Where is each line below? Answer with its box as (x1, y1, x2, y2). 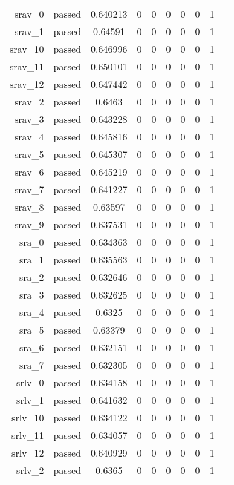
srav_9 (15, 217, 44, 231)
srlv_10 (11, 411, 44, 424)
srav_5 (15, 147, 44, 161)
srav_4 (15, 130, 44, 144)
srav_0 (15, 7, 44, 21)
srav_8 (15, 200, 44, 214)
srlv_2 (16, 463, 44, 477)
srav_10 (10, 42, 44, 56)
